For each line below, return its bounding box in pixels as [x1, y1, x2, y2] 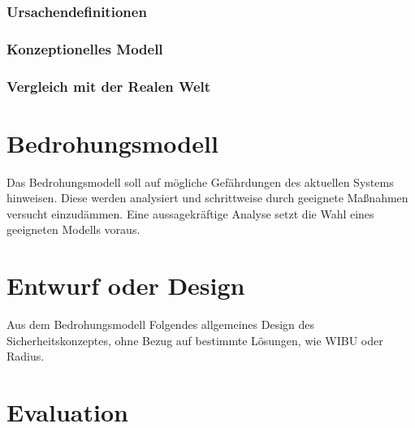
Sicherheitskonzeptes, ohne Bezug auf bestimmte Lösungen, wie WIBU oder [6, 331, 383, 348]
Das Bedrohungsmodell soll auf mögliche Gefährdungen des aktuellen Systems [6, 173, 394, 190]
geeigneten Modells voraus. [6, 221, 140, 238]
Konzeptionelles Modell [6, 38, 163, 58]
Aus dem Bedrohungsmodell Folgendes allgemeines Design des [6, 316, 315, 333]
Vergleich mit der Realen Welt [6, 76, 211, 96]
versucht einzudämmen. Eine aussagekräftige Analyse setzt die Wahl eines [6, 205, 374, 222]
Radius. [6, 348, 45, 365]
